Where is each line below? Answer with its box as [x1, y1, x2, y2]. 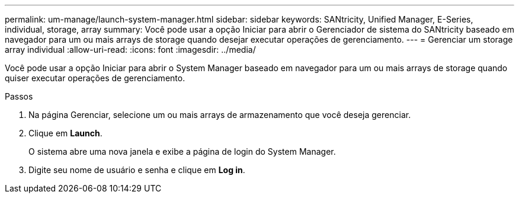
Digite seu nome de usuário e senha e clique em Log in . [28, 165, 245, 175]
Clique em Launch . [28, 128, 102, 138]
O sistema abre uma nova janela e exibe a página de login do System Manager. [28, 146, 336, 157]
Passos [5, 91, 33, 101]
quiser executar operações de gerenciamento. [5, 73, 185, 83]
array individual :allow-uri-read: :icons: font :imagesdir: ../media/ [5, 44, 256, 55]
